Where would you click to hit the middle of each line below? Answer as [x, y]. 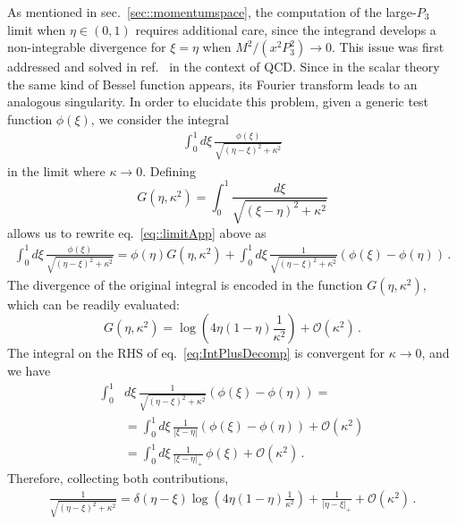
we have [29, 370]
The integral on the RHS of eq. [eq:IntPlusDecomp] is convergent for [196, 353]
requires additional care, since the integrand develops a [286, 29]
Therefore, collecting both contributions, [118, 478]
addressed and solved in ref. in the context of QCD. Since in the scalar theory [224, 67]
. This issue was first [388, 47]
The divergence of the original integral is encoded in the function [185, 284]
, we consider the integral [160, 119]
